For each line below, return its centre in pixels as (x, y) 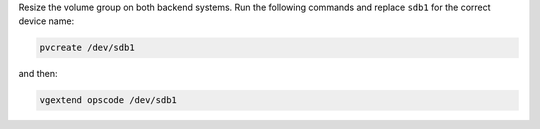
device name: (46, 21)
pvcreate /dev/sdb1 (87, 48)
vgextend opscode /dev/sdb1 (108, 100)
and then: (38, 74)
